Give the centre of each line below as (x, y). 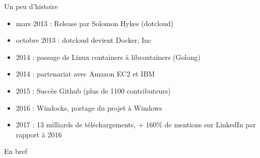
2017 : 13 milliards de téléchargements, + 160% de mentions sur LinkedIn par (136, 125)
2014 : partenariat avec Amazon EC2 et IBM (85, 74)
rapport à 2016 (39, 134)
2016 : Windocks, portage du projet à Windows (89, 107)
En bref (16, 151)
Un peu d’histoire (31, 6)
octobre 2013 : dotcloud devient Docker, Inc (84, 40)
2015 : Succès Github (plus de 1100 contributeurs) (93, 90)
